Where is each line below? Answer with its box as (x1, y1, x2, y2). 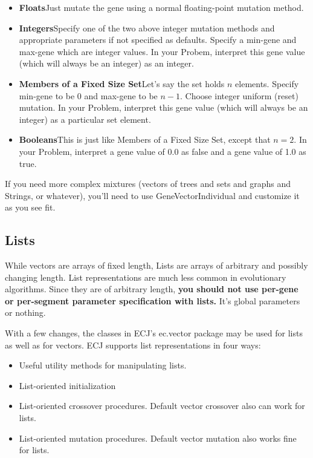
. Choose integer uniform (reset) (180, 89, 298, 102)
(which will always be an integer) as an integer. (19, 57, 194, 70)
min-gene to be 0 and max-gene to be (19, 89, 158, 102)
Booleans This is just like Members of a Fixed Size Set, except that (19, 133, 271, 146)
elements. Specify (235, 77, 299, 90)
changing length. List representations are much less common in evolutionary (5, 270, 286, 283)
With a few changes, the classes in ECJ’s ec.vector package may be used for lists (5, 327, 303, 339)
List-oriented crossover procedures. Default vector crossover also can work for (19, 399, 305, 412)
